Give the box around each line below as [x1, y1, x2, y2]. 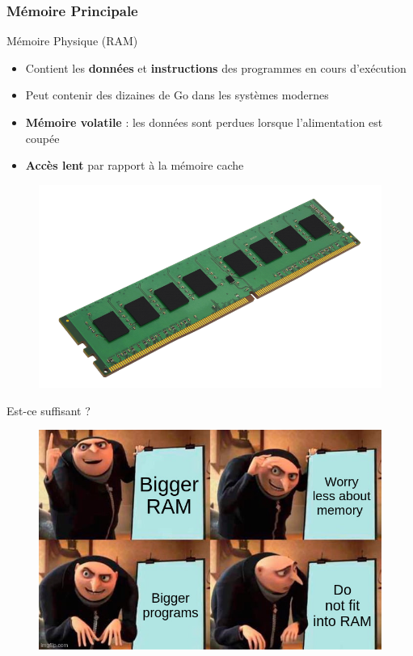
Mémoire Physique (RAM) [6, 32, 138, 49]
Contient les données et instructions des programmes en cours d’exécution [25, 59, 407, 76]
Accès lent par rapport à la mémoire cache [25, 157, 244, 174]
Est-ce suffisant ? [6, 402, 91, 418]
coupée [25, 129, 60, 146]
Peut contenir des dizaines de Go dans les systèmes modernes [25, 86, 329, 103]
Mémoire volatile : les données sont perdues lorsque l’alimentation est [25, 114, 383, 130]
